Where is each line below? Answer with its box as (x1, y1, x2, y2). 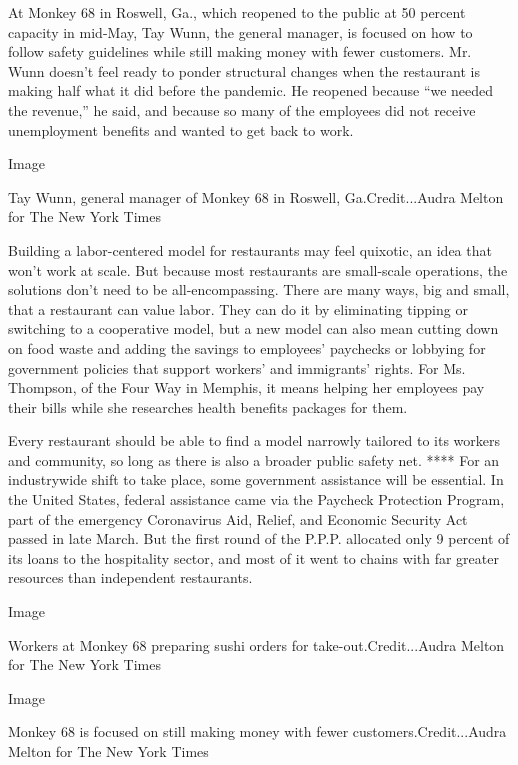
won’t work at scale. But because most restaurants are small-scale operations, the (8, 259, 508, 280)
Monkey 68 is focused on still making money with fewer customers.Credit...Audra (8, 721, 507, 742)
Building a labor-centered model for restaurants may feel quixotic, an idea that (8, 239, 492, 260)
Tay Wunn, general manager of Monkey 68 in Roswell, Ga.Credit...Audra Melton (8, 186, 504, 207)
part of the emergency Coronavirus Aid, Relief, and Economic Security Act (8, 508, 468, 529)
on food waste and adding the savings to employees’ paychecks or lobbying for (8, 337, 486, 358)
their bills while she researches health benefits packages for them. (8, 396, 408, 417)
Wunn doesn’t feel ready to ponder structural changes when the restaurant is (8, 60, 480, 81)
